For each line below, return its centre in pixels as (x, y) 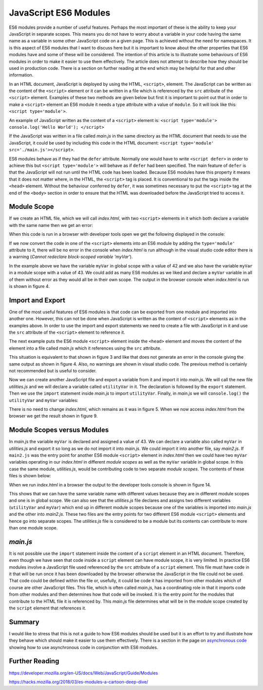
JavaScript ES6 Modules (60, 13)
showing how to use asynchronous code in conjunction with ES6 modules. (84, 647)
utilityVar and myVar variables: (44, 400)
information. (21, 75)
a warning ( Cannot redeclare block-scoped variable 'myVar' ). (71, 257)
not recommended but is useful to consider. (53, 370)
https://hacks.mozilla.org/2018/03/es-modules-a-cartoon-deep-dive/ (79, 682)
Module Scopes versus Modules (59, 430)
